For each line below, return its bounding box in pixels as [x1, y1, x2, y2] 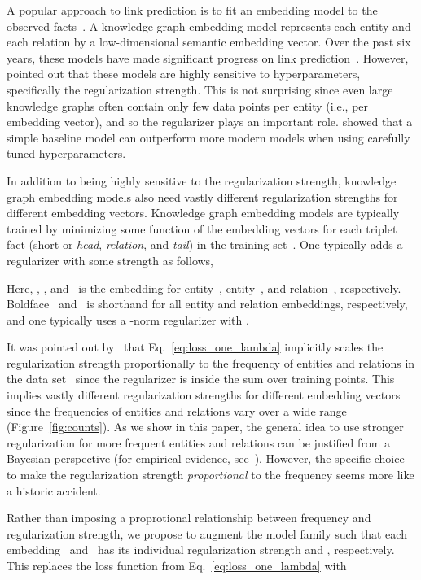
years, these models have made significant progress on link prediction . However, [7, 49, 409, 66]
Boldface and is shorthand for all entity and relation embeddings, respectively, [7, 295, 408, 312]
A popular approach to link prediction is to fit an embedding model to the [7, 2, 378, 18]
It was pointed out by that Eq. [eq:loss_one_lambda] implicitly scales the [7, 338, 384, 355]
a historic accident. [7, 482, 101, 499]
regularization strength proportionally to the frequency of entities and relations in [7, 354, 415, 371]
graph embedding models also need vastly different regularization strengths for [7, 188, 398, 205]
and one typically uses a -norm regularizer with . [7, 311, 249, 328]
